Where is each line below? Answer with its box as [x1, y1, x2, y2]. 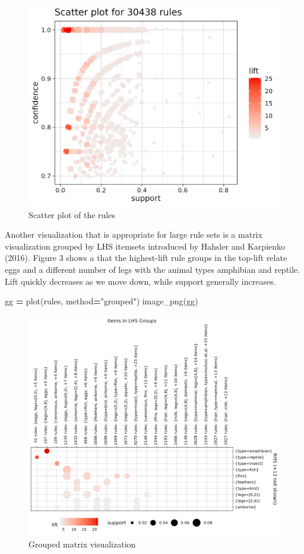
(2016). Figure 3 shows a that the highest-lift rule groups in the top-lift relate [5, 251, 287, 264]
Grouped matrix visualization [28, 538, 136, 550]
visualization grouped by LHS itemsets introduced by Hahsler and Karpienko [5, 240, 286, 252]
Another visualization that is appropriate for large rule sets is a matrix [5, 228, 262, 241]
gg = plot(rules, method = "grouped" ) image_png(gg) [5, 295, 198, 307]
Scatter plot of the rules [28, 208, 115, 221]
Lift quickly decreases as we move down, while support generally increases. [5, 275, 276, 287]
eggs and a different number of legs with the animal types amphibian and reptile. [5, 263, 300, 276]
